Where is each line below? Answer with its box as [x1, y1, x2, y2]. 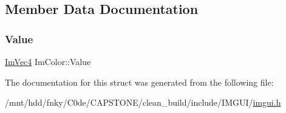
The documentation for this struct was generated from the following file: [5, 75, 274, 88]
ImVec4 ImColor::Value [5, 55, 91, 67]
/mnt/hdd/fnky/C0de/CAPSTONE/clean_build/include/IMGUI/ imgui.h [5, 96, 281, 109]
